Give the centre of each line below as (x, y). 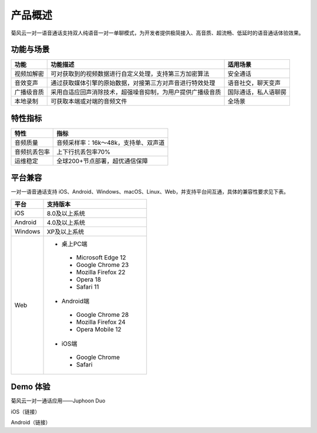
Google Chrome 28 (102, 314)
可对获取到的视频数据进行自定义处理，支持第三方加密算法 (130, 74)
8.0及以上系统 (66, 213)
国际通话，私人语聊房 (257, 92)
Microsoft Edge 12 (101, 257)
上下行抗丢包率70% (84, 151)
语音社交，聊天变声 (254, 83)
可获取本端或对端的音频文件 (89, 102)
